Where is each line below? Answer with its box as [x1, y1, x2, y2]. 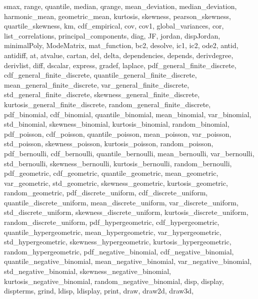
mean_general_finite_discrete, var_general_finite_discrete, [4, 79, 189, 90]
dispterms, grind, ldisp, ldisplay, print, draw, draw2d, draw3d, [4, 285, 194, 296]
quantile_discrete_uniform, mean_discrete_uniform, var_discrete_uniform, [4, 197, 238, 207]
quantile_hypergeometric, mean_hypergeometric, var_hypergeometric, [4, 226, 221, 237]
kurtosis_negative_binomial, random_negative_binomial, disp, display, [4, 275, 224, 286]
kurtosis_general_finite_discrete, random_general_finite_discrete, [4, 99, 211, 109]
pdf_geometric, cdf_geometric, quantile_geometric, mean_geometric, [4, 168, 218, 178]
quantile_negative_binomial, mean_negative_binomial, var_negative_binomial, [4, 256, 252, 266]
